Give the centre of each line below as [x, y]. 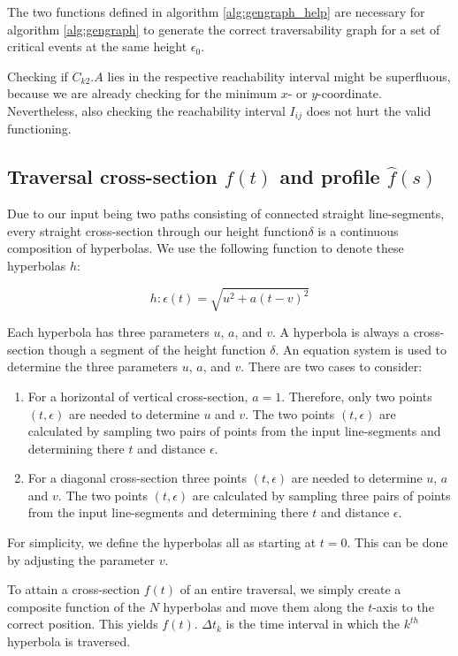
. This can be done [397, 542]
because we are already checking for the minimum [142, 93]
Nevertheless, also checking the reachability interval [146, 110]
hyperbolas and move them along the [263, 606]
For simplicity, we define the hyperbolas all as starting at [162, 542]
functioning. [39, 129]
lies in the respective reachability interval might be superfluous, [279, 76]
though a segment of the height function [157, 349]
